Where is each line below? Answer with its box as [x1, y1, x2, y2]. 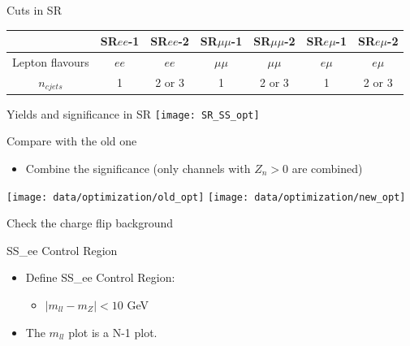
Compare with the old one [6, 132, 137, 149]
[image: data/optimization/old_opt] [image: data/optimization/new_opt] [6, 191, 406, 203]
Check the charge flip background [6, 214, 174, 231]
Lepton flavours [12, 53, 89, 70]
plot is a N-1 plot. [68, 323, 158, 340]
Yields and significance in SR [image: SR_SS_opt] [6, 105, 260, 122]
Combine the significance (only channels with [25, 159, 251, 176]
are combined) [291, 159, 363, 176]
